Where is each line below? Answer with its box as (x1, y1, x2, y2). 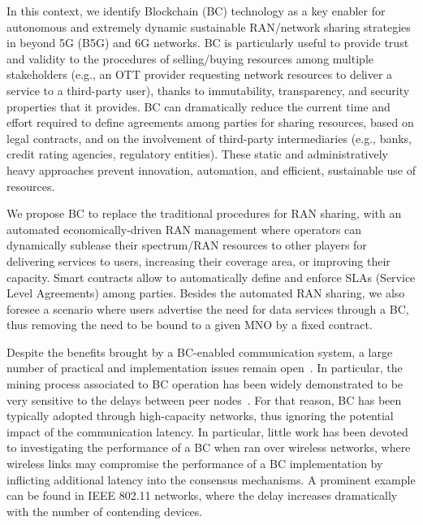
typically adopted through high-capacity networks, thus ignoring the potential (6, 407, 394, 424)
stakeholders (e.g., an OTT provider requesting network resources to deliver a (6, 66, 393, 83)
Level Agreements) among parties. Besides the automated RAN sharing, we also (6, 284, 405, 302)
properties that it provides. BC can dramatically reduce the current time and (6, 98, 391, 115)
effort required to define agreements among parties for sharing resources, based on (6, 114, 414, 131)
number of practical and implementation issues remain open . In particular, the (6, 359, 403, 376)
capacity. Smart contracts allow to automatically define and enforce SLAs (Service (6, 268, 416, 285)
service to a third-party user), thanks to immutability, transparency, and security (6, 81, 410, 98)
